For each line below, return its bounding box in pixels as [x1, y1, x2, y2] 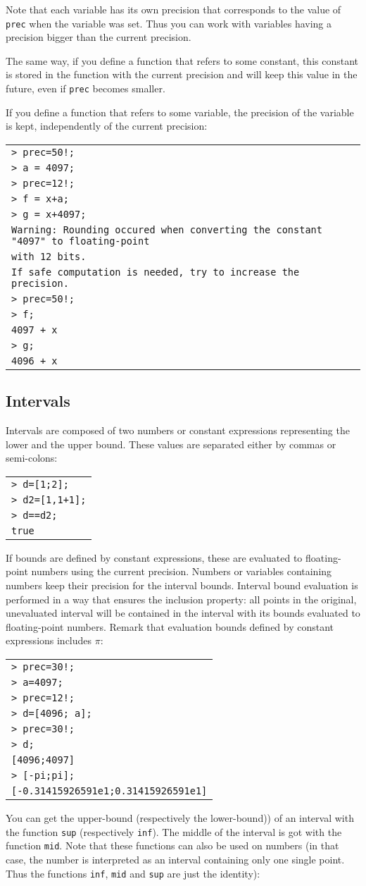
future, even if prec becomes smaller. [6, 81, 165, 96]
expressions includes [6, 633, 92, 648]
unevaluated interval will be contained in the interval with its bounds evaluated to [6, 605, 360, 620]
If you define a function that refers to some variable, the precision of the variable [6, 104, 354, 119]
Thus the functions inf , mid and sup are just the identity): [6, 866, 260, 880]
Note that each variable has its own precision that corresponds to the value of [6, 2, 341, 16]
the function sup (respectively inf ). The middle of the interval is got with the [6, 824, 342, 839]
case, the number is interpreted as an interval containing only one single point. [6, 851, 345, 866]
